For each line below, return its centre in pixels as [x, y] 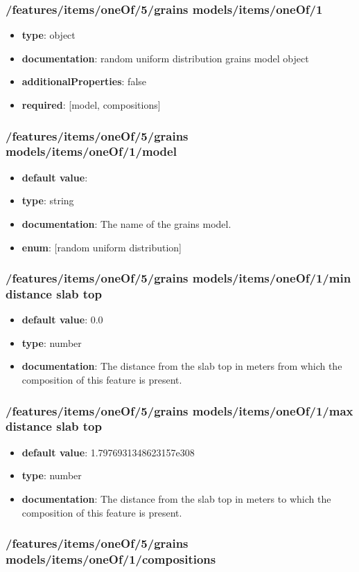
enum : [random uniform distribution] [102, 247]
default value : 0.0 [62, 320]
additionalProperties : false [84, 81]
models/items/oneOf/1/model [91, 151]
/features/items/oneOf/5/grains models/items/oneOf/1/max [179, 410]
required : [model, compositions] [91, 105]
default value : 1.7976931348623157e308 [108, 452]
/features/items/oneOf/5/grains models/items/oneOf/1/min [178, 278]
